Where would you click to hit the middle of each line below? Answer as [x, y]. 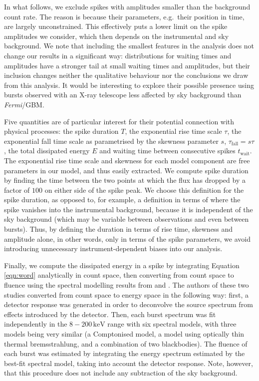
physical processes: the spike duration [61, 131]
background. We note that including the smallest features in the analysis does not [129, 46]
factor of [17, 190]
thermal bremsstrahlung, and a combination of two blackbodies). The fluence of [126, 343]
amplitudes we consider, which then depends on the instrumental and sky [117, 36]
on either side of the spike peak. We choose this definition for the [144, 190]
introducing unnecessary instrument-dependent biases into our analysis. [113, 248]
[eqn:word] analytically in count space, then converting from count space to [119, 275]
